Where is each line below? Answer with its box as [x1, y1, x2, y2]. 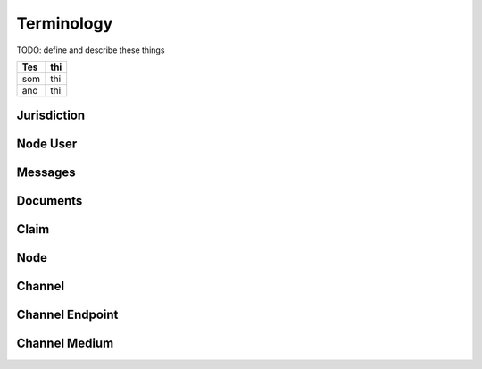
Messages [16, 165, 76, 180]
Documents [16, 193, 83, 209]
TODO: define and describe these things [16, 45, 165, 55]
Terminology [16, 13, 113, 33]
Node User [16, 137, 78, 152]
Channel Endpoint [16, 307, 119, 323]
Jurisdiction [16, 108, 86, 123]
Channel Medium [16, 336, 114, 351]
